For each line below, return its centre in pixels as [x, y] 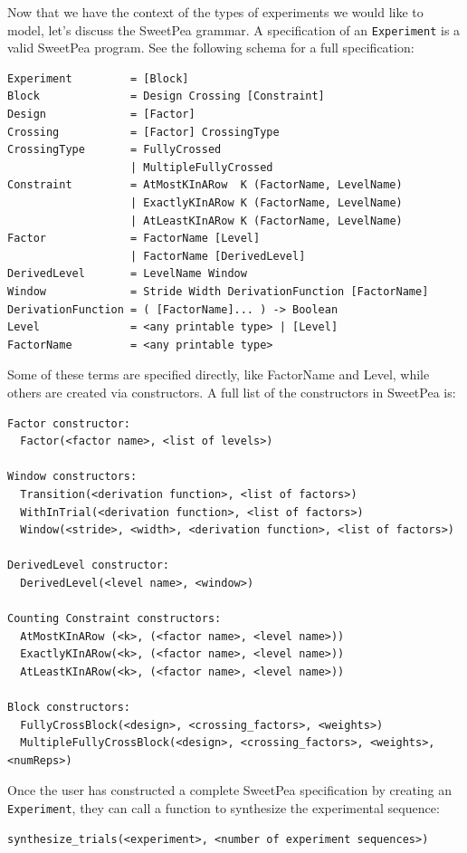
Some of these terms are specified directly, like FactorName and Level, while [219, 374]
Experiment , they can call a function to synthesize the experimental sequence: [224, 808]
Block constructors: [69, 708]
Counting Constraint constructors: [114, 619]
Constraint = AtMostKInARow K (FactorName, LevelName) [205, 185]
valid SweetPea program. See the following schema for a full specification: [211, 48]
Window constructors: [72, 477]
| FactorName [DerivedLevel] [218, 256]
